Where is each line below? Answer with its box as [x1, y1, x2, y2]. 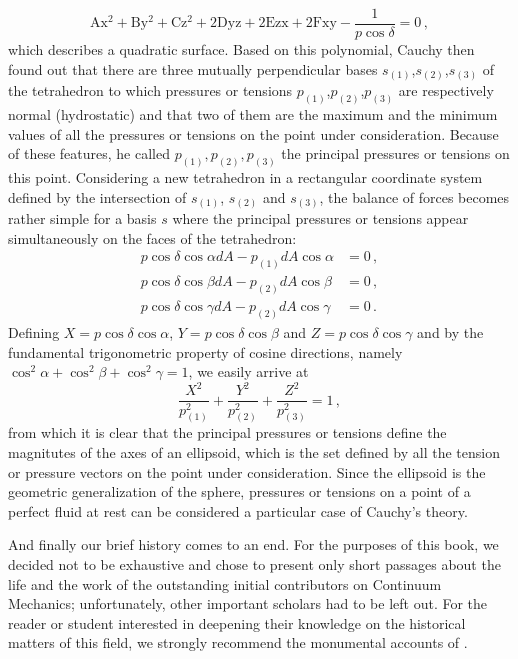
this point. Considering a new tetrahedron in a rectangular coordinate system [8, 167, 483, 188]
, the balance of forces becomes [319, 186, 510, 207]
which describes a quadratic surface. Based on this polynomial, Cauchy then [8, 39, 475, 60]
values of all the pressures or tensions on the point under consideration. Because [8, 123, 499, 144]
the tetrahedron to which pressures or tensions [8, 80, 293, 101]
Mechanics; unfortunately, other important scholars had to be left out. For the [8, 593, 488, 614]
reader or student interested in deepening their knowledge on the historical [8, 612, 466, 633]
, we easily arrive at [188, 361, 309, 382]
